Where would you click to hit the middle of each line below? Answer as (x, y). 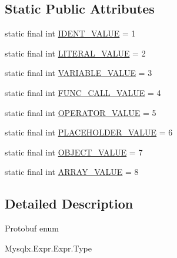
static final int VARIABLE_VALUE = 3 (79, 73)
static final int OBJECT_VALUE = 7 (74, 152)
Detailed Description (69, 204)
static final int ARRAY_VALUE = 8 (72, 172)
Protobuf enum (32, 228)
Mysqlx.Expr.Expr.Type (48, 248)
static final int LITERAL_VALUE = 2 (75, 53)
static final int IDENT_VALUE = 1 (70, 33)
